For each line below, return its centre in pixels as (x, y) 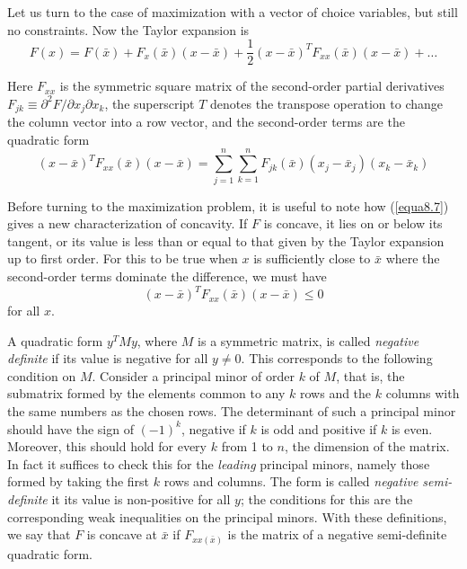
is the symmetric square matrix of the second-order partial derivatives (252, 86)
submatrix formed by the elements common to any (146, 393)
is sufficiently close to (312, 258)
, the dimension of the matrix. (367, 446)
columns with (423, 393)
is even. (412, 428)
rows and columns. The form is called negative (291, 481)
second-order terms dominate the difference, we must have (167, 276)
